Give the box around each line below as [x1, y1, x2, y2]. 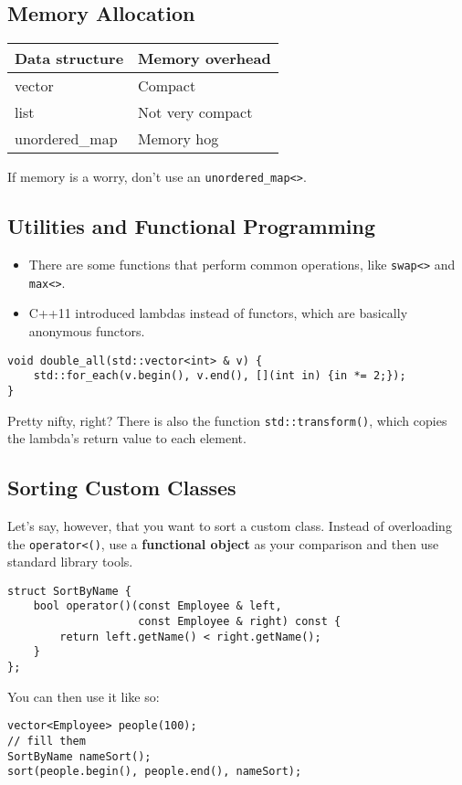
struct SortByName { [7, 584, 132, 598]
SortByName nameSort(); [7, 749, 152, 763]
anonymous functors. [28, 321, 145, 340]
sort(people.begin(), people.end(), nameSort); [7, 765, 302, 779]
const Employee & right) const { [138, 615, 341, 629]
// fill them [7, 735, 86, 748]
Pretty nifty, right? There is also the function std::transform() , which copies [7, 410, 447, 430]
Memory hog [138, 128, 219, 150]
